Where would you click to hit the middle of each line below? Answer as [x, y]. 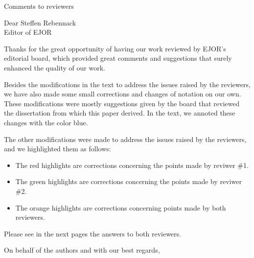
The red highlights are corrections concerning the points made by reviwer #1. [132, 165]
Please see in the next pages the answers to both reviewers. [92, 233]
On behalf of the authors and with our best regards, [82, 250]
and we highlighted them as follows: [58, 149]
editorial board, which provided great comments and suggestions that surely [118, 58]
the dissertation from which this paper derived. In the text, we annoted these [120, 113]
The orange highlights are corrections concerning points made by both [121, 207]
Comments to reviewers [39, 6]
